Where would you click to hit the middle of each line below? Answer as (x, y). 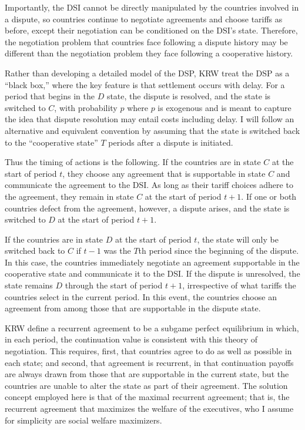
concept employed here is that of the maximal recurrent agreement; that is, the (147, 397)
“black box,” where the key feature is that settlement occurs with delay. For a (145, 84)
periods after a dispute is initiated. (171, 142)
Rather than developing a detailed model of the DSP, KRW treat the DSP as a (147, 73)
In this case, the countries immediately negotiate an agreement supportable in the (152, 262)
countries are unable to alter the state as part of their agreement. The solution (146, 385)
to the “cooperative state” (51, 142)
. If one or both (269, 196)
